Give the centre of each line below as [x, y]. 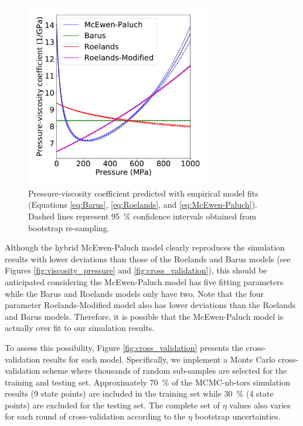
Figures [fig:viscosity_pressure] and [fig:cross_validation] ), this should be [136, 270]
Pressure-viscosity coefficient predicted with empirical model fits [143, 193]
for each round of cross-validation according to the [95, 416]
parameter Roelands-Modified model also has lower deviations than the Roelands [150, 305]
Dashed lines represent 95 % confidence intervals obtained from [142, 216]
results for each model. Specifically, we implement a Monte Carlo [159, 359]
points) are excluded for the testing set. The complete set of [113, 405]
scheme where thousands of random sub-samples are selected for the [165, 371]
